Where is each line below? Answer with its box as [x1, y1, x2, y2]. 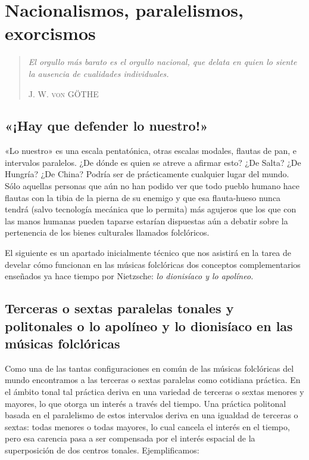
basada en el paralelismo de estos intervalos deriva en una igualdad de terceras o [5, 409, 298, 421]
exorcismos [5, 21, 96, 45]
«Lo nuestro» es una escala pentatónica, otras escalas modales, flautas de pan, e [5, 144, 297, 157]
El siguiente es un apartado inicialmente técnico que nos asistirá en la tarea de [5, 246, 291, 259]
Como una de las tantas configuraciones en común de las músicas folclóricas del [5, 362, 294, 374]
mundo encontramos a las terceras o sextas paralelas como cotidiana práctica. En [5, 373, 301, 386]
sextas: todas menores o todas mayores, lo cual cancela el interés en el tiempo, [5, 420, 290, 433]
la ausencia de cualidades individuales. [28, 67, 169, 79]
